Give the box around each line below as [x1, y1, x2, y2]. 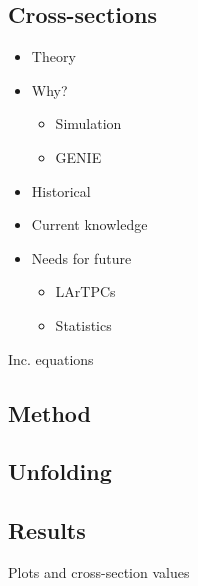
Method [8, 397, 91, 428]
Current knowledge [31, 214, 148, 235]
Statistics [55, 314, 112, 335]
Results [8, 515, 86, 546]
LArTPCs [55, 281, 116, 302]
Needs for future [31, 247, 132, 268]
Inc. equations [8, 348, 94, 369]
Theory [31, 46, 76, 67]
